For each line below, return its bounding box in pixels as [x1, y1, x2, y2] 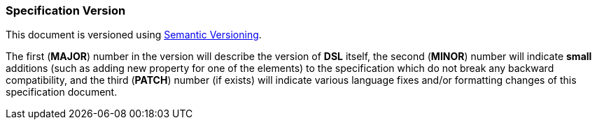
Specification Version [6, 3, 126, 17]
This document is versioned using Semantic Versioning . [6, 29, 262, 41]
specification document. [6, 86, 118, 98]
